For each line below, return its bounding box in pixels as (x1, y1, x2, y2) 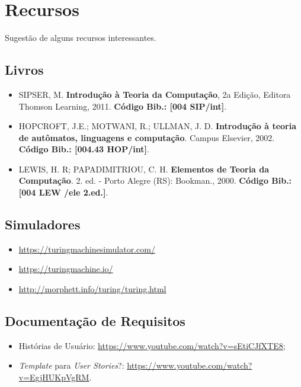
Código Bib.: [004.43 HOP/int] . (18, 143, 149, 155)
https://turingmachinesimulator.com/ (18, 242, 155, 255)
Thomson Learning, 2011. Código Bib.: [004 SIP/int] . (18, 100, 227, 112)
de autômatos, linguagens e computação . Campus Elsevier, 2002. (18, 131, 275, 143)
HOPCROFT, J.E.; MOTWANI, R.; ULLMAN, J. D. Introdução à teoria (18, 120, 297, 132)
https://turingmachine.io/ (18, 263, 113, 275)
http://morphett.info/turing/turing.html (18, 283, 166, 295)
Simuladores (5, 215, 81, 234)
